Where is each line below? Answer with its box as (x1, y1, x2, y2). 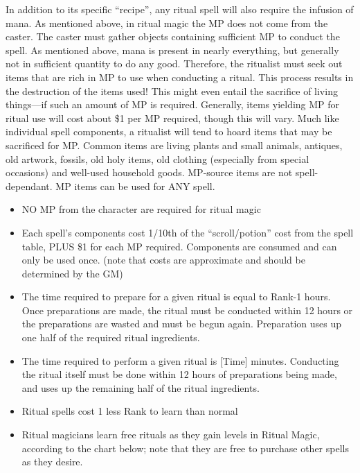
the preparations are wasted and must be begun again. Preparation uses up (21, 316, 342, 331)
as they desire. (21, 454, 83, 469)
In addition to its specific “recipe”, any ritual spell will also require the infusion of (6, 2, 354, 16)
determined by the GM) (21, 266, 123, 280)
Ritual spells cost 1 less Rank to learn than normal (21, 404, 238, 418)
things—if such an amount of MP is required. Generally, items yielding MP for (6, 97, 340, 112)
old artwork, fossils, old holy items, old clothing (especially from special (6, 151, 309, 166)
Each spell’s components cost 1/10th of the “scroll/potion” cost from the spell (21, 225, 354, 239)
